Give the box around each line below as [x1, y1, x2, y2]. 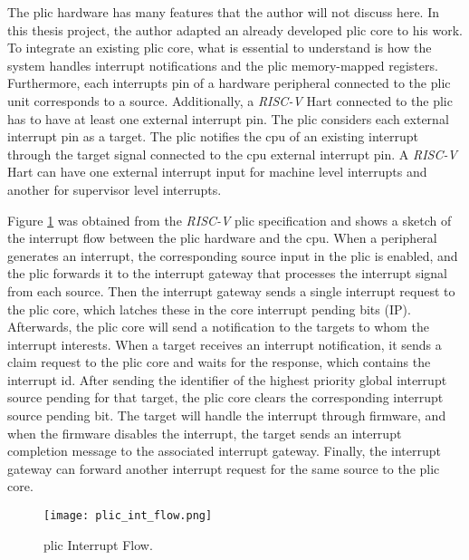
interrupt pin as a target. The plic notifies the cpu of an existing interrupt [7, 127, 418, 146]
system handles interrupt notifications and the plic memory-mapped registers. [7, 55, 438, 74]
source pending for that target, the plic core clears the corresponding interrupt [7, 388, 444, 407]
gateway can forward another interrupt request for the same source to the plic [7, 459, 440, 478]
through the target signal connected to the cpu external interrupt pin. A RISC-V [7, 144, 457, 163]
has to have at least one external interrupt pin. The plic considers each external [7, 109, 449, 128]
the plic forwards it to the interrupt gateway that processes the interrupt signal [7, 264, 448, 283]
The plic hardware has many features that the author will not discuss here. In [7, 3, 439, 21]
